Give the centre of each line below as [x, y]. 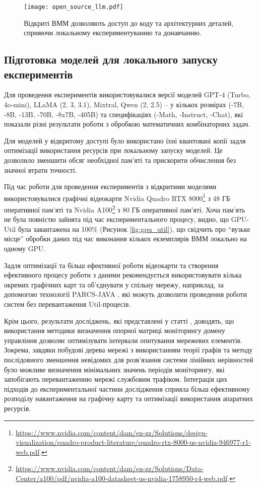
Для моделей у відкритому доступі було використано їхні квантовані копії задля [125, 140]
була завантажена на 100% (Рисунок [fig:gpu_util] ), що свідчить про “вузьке [134, 229]
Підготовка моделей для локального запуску [111, 59]
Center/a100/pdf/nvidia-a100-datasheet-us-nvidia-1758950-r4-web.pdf [122, 478]
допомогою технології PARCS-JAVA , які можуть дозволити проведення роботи [126, 294]
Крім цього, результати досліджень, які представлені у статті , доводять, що [119, 320]
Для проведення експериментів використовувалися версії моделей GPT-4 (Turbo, [127, 95]
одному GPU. [25, 248]
